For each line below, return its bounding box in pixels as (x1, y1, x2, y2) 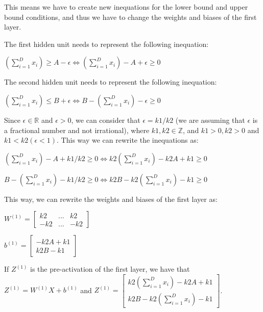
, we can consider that (71, 114, 140, 125)
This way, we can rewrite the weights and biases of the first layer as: (4, 193, 218, 204)
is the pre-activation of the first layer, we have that (30, 264, 190, 274)
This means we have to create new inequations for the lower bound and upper (4, 2, 248, 12)
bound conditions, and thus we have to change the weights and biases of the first (4, 11, 257, 22)
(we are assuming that (175, 114, 245, 125)
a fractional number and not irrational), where (4, 124, 150, 135)
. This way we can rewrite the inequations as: (57, 135, 199, 145)
